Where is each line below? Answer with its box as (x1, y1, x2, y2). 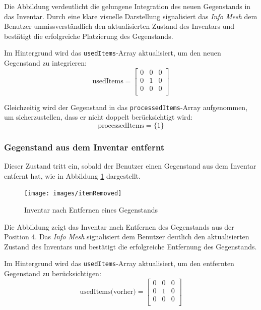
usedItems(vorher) (80, 288, 136, 296)
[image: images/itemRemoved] (24, 190, 122, 197)
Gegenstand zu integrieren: (4, 58, 87, 68)
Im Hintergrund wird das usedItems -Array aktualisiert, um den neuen (4, 47, 221, 58)
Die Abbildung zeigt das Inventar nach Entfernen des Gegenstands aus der (4, 221, 234, 232)
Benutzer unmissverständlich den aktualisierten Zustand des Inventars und (4, 21, 235, 31)
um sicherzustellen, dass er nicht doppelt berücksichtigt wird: (4, 112, 193, 122)
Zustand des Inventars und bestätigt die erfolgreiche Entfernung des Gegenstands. (4, 241, 257, 251)
